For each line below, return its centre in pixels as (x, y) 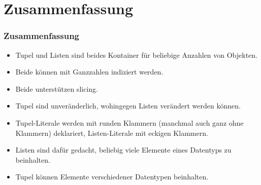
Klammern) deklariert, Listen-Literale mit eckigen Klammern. (112, 133)
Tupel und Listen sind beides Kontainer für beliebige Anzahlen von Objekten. (136, 54)
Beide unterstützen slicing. (57, 88)
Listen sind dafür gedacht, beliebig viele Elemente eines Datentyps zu (123, 150)
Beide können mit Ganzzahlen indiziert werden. (89, 72)
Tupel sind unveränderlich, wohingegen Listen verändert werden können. (128, 106)
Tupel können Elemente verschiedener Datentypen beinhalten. (112, 177)
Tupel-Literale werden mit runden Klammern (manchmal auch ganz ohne (129, 122)
